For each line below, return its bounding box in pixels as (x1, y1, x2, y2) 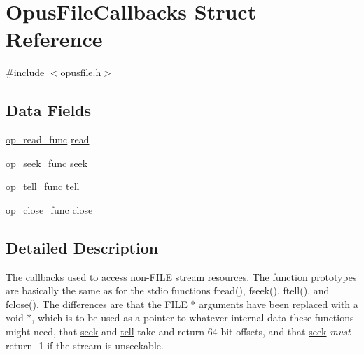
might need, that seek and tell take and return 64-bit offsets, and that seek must (6, 324, 351, 339)
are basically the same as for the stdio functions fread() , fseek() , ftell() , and (6, 283, 330, 298)
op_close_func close (6, 202, 93, 217)
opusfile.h (60, 65, 101, 80)
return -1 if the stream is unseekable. (6, 338, 164, 352)
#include (6, 65, 45, 80)
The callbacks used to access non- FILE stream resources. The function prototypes (6, 269, 357, 284)
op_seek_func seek (6, 155, 88, 170)
